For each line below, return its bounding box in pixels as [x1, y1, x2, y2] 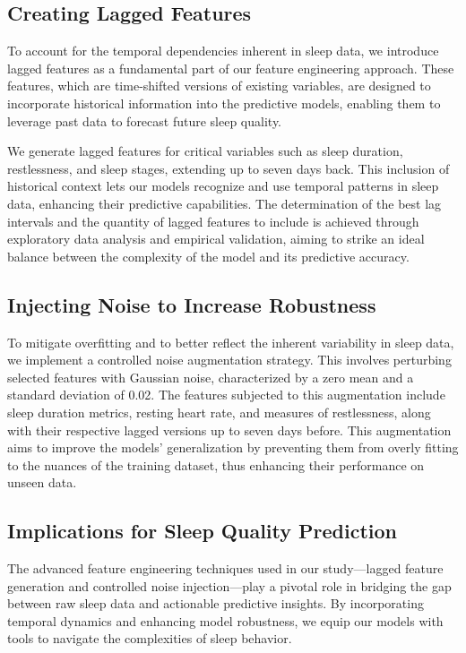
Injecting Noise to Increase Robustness [7, 290, 376, 318]
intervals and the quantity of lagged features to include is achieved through [7, 211, 419, 230]
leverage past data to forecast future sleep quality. [7, 111, 282, 130]
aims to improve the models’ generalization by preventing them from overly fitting [7, 438, 459, 457]
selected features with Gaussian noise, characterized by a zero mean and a [7, 367, 414, 386]
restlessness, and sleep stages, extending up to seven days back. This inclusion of [7, 159, 450, 177]
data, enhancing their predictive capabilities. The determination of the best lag [7, 193, 442, 212]
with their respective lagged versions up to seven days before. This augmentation [7, 420, 452, 439]
